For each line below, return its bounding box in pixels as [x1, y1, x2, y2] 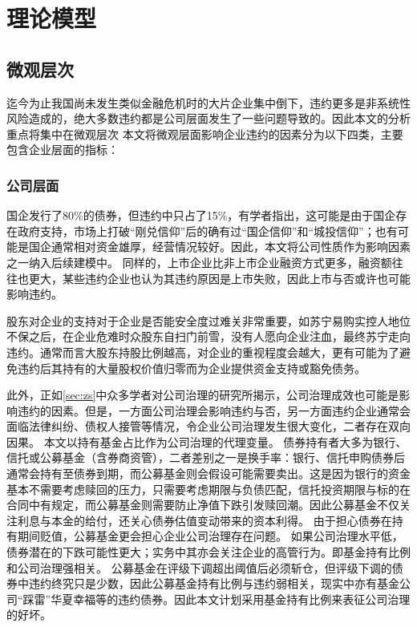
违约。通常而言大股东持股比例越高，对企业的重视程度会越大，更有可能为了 [6, 343, 399, 360]
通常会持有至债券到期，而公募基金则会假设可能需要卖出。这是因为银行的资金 [6, 465, 411, 482]
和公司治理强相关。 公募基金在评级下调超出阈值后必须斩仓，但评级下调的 [6, 559, 392, 576]
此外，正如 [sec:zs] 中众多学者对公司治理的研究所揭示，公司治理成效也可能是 [6, 386, 399, 403]
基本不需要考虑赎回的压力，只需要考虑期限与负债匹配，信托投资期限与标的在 [6, 480, 411, 497]
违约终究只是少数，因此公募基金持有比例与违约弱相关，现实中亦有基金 [28, 575, 399, 592]
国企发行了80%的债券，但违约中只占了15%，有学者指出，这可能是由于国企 [6, 207, 396, 224]
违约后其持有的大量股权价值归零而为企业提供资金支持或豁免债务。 [17, 359, 366, 376]
